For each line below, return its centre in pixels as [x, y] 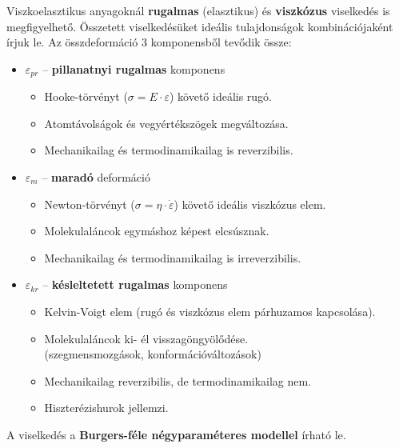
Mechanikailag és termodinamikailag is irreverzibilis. [173, 257]
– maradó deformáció [96, 177]
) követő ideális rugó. [221, 96]
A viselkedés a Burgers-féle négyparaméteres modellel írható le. [176, 434]
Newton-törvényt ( [90, 204]
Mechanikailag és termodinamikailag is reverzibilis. [169, 150]
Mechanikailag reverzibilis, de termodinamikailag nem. [178, 380]
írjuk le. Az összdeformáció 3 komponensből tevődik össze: [149, 42]
